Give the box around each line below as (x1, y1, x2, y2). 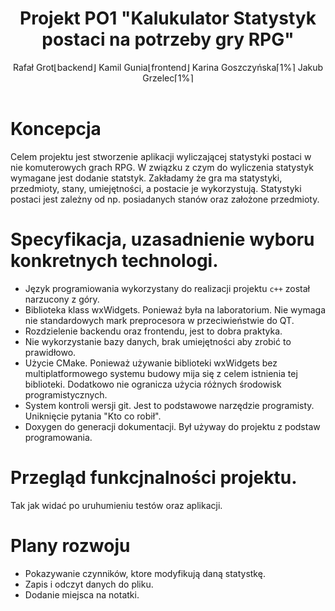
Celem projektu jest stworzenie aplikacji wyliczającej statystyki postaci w (10, 150, 312, 162)
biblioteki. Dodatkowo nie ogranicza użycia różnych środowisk (24, 378, 282, 390)
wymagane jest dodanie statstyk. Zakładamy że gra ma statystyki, (10, 172, 283, 184)
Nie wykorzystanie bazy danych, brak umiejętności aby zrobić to (24, 335, 292, 347)
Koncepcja (10, 117, 102, 140)
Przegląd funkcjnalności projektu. (10, 466, 298, 489)
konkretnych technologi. (10, 249, 219, 272)
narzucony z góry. (24, 293, 100, 305)
